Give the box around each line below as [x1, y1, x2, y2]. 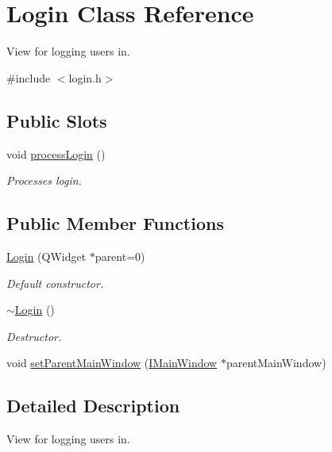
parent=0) [95, 247, 145, 264]
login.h [68, 69, 102, 86]
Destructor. [6, 328, 62, 344]
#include [6, 69, 51, 86]
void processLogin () [6, 145, 106, 162]
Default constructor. [6, 274, 104, 291]
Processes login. [6, 172, 82, 189]
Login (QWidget [6, 247, 87, 264]
